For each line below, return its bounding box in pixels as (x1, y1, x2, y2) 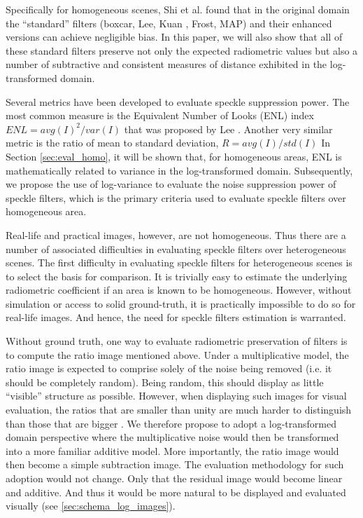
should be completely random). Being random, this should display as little (6, 374, 324, 389)
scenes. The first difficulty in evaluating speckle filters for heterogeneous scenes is (6, 255, 353, 270)
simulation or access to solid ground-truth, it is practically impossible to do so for (6, 296, 356, 311)
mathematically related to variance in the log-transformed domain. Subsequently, (6, 163, 353, 177)
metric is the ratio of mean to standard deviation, (6, 135, 219, 150)
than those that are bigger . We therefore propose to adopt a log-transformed (6, 416, 337, 430)
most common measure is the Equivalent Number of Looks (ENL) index (6, 108, 314, 123)
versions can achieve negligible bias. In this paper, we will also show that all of (6, 29, 343, 44)
